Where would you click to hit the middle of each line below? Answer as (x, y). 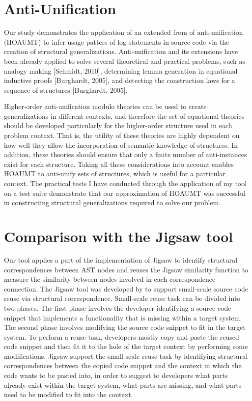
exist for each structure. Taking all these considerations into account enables (119, 164)
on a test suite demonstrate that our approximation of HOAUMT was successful (125, 193)
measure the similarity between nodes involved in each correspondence (110, 279)
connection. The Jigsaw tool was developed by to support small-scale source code (126, 288)
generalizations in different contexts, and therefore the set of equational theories (124, 116)
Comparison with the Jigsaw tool (119, 236)
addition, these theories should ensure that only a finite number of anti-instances (126, 154)
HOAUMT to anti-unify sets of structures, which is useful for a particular (115, 174)
